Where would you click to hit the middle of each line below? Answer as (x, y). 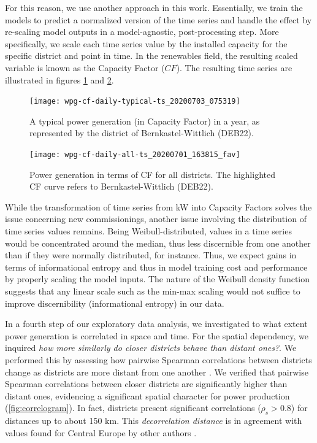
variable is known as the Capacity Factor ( (85, 67)
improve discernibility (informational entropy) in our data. (115, 303)
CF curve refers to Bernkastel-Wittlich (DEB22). (121, 186)
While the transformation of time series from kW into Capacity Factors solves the (158, 206)
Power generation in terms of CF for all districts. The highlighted (152, 174)
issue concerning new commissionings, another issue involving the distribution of (156, 219)
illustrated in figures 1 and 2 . (59, 79)
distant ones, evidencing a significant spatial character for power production (147, 395)
